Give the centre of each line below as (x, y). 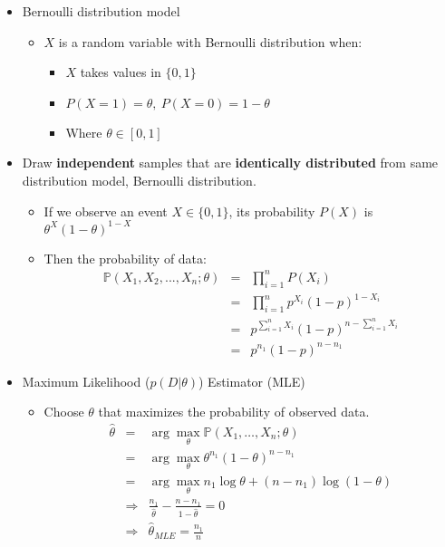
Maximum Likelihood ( (86, 381)
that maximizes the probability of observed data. (234, 412)
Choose (64, 412)
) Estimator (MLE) (252, 381)
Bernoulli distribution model (101, 11)
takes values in (121, 72)
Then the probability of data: (125, 258)
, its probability (272, 211)
